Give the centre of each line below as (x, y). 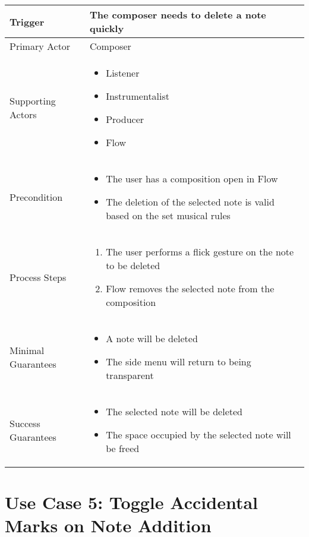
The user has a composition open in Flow (192, 179)
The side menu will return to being (179, 361)
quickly (107, 28)
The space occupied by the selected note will (198, 435)
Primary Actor (40, 46)
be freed (123, 448)
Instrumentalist (138, 96)
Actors (23, 114)
